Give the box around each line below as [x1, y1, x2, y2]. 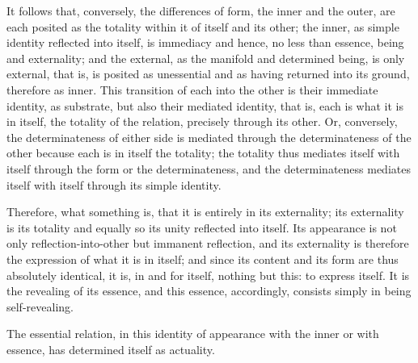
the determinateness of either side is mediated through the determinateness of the [6, 128, 412, 145]
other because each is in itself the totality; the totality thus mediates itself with [6, 144, 400, 161]
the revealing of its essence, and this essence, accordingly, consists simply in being [6, 282, 412, 299]
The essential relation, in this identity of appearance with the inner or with [6, 325, 379, 342]
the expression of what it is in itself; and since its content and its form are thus [6, 250, 399, 267]
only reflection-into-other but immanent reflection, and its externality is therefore [6, 235, 409, 252]
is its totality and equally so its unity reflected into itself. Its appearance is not [6, 219, 397, 236]
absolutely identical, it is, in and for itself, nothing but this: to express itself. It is [6, 266, 410, 283]
